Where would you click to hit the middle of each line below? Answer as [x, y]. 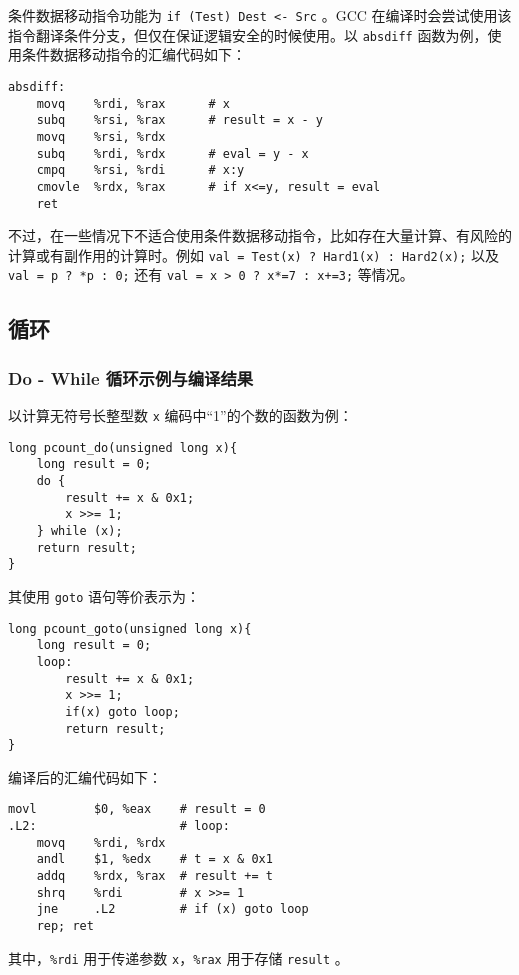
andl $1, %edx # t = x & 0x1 [154, 859]
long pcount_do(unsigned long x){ [123, 447]
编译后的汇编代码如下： [85, 776]
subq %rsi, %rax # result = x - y [179, 120]
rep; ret [65, 926]
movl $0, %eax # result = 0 [137, 809]
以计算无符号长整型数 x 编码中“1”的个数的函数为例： [180, 415]
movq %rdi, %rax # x [133, 103]
